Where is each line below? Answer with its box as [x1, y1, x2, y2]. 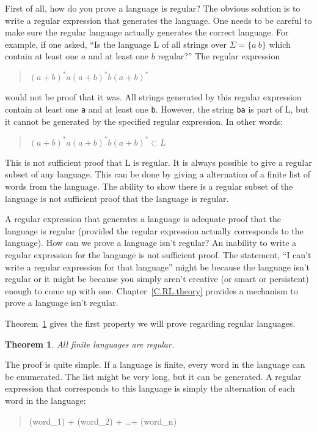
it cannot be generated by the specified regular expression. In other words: [5, 114, 283, 127]
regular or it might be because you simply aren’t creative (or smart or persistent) [5, 272, 309, 285]
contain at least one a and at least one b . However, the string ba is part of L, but [5, 103, 309, 116]
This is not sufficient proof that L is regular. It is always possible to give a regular [5, 155, 312, 168]
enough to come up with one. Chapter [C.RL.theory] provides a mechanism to [5, 284, 298, 297]
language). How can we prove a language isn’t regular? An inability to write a [5, 236, 297, 249]
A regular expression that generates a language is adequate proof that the [5, 212, 282, 225]
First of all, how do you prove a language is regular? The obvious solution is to [5, 2, 301, 14]
